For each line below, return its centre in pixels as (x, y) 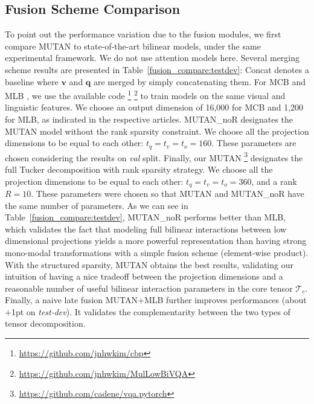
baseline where (32, 81)
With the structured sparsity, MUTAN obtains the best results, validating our (149, 264)
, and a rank (274, 181)
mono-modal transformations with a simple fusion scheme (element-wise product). (157, 252)
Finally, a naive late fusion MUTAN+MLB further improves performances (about (156, 300)
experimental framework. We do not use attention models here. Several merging (152, 58)
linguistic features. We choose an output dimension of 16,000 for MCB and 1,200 (154, 107)
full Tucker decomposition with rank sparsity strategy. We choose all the (139, 169)
